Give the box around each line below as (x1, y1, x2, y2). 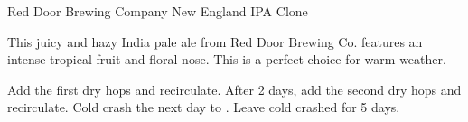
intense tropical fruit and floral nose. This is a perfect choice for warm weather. (7, 50, 446, 69)
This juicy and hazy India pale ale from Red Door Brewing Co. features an (7, 32, 423, 51)
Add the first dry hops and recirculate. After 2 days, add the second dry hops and (7, 80, 462, 99)
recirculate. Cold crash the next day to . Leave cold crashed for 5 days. (7, 98, 400, 117)
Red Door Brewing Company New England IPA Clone (7, 2, 308, 20)
